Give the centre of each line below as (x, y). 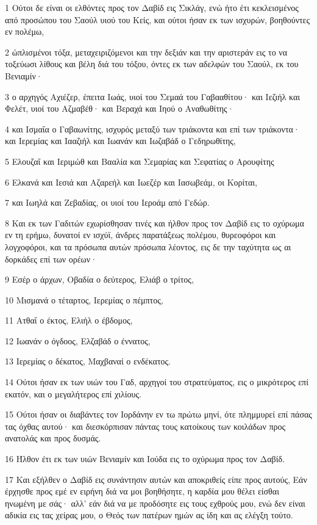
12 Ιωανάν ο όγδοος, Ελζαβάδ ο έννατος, (78, 340)
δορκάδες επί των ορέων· (51, 259)
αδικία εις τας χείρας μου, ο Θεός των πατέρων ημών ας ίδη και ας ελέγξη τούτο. (149, 515)
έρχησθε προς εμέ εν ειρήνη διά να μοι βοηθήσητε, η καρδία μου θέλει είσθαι (142, 491)
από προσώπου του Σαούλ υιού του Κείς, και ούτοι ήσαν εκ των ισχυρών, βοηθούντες (158, 19)
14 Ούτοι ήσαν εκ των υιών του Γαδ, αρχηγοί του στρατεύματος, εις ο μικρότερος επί (157, 382)
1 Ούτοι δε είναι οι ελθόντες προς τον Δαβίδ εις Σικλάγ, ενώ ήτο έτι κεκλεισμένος (152, 7)
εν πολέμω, (25, 31)
